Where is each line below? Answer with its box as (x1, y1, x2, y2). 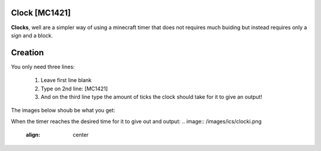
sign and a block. (11, 32, 53, 39)
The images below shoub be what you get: (11, 107, 115, 114)
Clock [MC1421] (11, 8, 71, 18)
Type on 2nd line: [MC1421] (40, 85, 108, 92)
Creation (11, 48, 44, 58)
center (73, 131, 89, 139)
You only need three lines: (11, 63, 75, 70)
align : (26, 131, 40, 139)
